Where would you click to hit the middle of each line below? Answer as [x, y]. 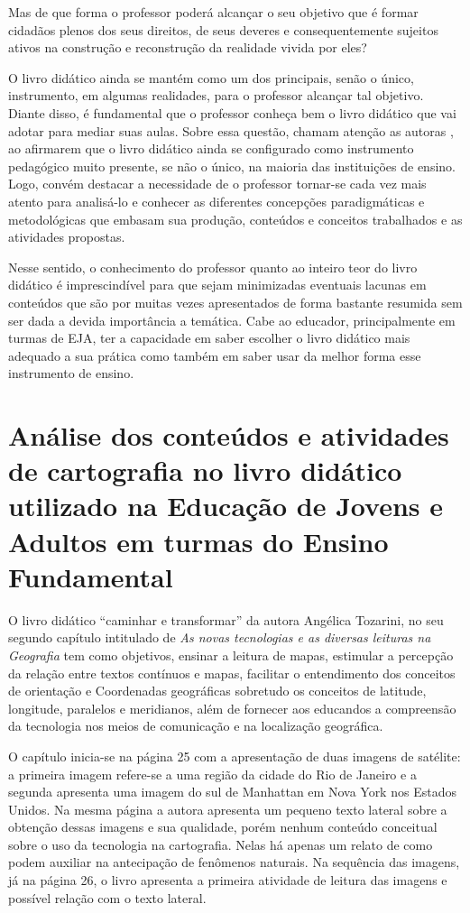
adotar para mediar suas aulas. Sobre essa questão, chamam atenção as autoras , [231, 130]
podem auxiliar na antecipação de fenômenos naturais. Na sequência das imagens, [234, 862]
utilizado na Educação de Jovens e [226, 506]
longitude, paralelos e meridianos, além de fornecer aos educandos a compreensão [232, 708]
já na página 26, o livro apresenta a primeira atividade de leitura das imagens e [228, 880]
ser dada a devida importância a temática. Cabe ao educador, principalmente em [232, 320]
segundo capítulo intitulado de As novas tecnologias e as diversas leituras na [220, 637]
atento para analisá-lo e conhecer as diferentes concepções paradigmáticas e [217, 201]
